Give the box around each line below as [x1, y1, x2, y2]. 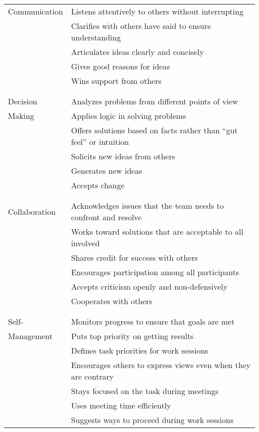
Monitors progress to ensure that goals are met [71, 316, 235, 327]
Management [8, 330, 53, 342]
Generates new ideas [71, 165, 142, 176]
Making [8, 110, 34, 121]
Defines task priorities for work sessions [71, 345, 208, 356]
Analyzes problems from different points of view [71, 95, 238, 107]
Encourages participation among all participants [71, 266, 239, 278]
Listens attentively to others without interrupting [71, 5, 244, 17]
